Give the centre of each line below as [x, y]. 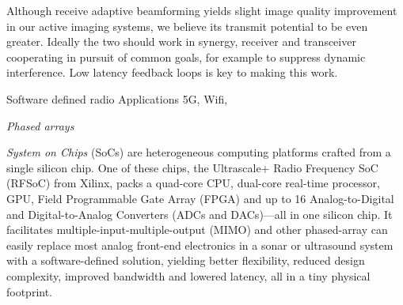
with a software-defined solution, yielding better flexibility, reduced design [186, 260]
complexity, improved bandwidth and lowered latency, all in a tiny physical [188, 275]
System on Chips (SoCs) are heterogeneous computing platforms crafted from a [199, 152]
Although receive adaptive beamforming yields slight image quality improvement [202, 10]
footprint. [30, 291]
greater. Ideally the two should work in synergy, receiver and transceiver [181, 41]
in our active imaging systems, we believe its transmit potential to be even [187, 26]
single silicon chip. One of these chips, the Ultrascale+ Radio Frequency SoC [192, 167]
